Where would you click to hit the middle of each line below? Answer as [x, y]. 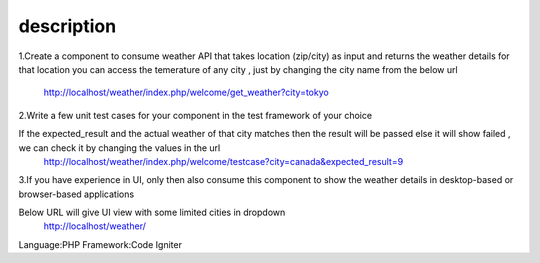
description [67, 26]
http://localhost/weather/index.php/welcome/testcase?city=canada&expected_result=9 [223, 161]
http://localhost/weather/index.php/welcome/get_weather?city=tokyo [186, 92]
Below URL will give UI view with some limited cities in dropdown [152, 212]
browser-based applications [76, 194]
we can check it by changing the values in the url [119, 147]
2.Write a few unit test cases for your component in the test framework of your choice [195, 115]
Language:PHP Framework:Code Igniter [100, 244]
